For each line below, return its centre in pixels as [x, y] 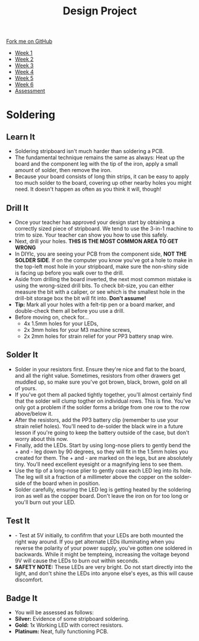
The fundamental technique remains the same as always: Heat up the [99, 158]
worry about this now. [41, 438]
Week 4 [24, 72]
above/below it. [34, 413]
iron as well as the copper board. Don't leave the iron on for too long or [102, 496]
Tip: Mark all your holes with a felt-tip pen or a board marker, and [95, 304]
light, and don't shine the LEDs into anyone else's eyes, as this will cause [104, 573]
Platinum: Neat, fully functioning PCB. [61, 631]
